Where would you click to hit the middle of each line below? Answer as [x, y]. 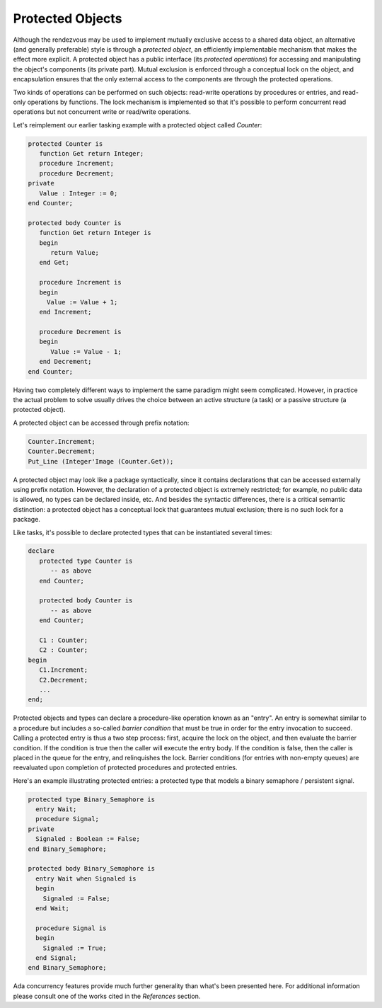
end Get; [54, 263]
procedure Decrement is [80, 332]
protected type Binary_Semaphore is [92, 799]
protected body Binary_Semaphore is [92, 869]
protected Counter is [65, 144]
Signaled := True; [75, 948]
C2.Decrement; [64, 680]
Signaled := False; [77, 898]
